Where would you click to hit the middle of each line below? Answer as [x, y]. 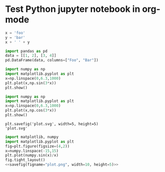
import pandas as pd [27, 51]
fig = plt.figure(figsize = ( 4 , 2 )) [37, 146]
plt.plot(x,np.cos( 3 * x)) [31, 111]
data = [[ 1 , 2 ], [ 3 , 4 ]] [31, 56]
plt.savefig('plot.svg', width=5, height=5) [52, 124]
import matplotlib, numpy [32, 137]
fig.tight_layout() [25, 160]
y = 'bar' [15, 37]
